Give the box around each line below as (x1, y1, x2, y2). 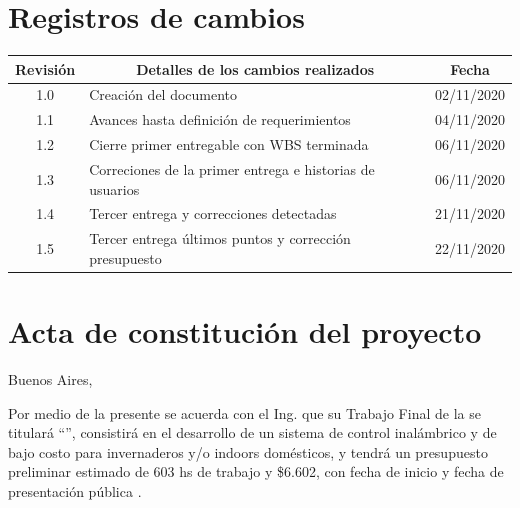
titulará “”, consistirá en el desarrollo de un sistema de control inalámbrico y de (8, 422, 497, 443)
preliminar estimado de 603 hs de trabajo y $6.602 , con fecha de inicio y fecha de (8, 461, 504, 482)
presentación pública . (8, 481, 142, 502)
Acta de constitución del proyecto (8, 311, 482, 352)
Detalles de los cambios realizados (136, 58, 375, 79)
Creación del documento (89, 84, 238, 105)
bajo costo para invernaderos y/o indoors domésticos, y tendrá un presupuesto (8, 441, 488, 462)
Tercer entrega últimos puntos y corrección (89, 228, 351, 249)
